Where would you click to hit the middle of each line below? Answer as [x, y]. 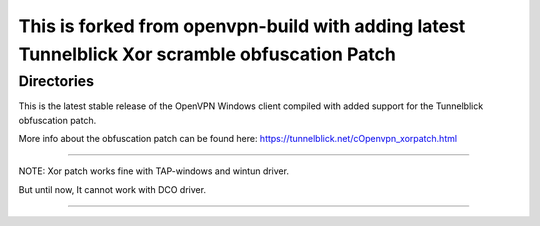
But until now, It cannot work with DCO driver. [112, 189]
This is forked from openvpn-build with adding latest [242, 26]
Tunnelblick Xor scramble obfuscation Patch [207, 54]
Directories [56, 81]
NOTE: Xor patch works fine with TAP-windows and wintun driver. [154, 171]
